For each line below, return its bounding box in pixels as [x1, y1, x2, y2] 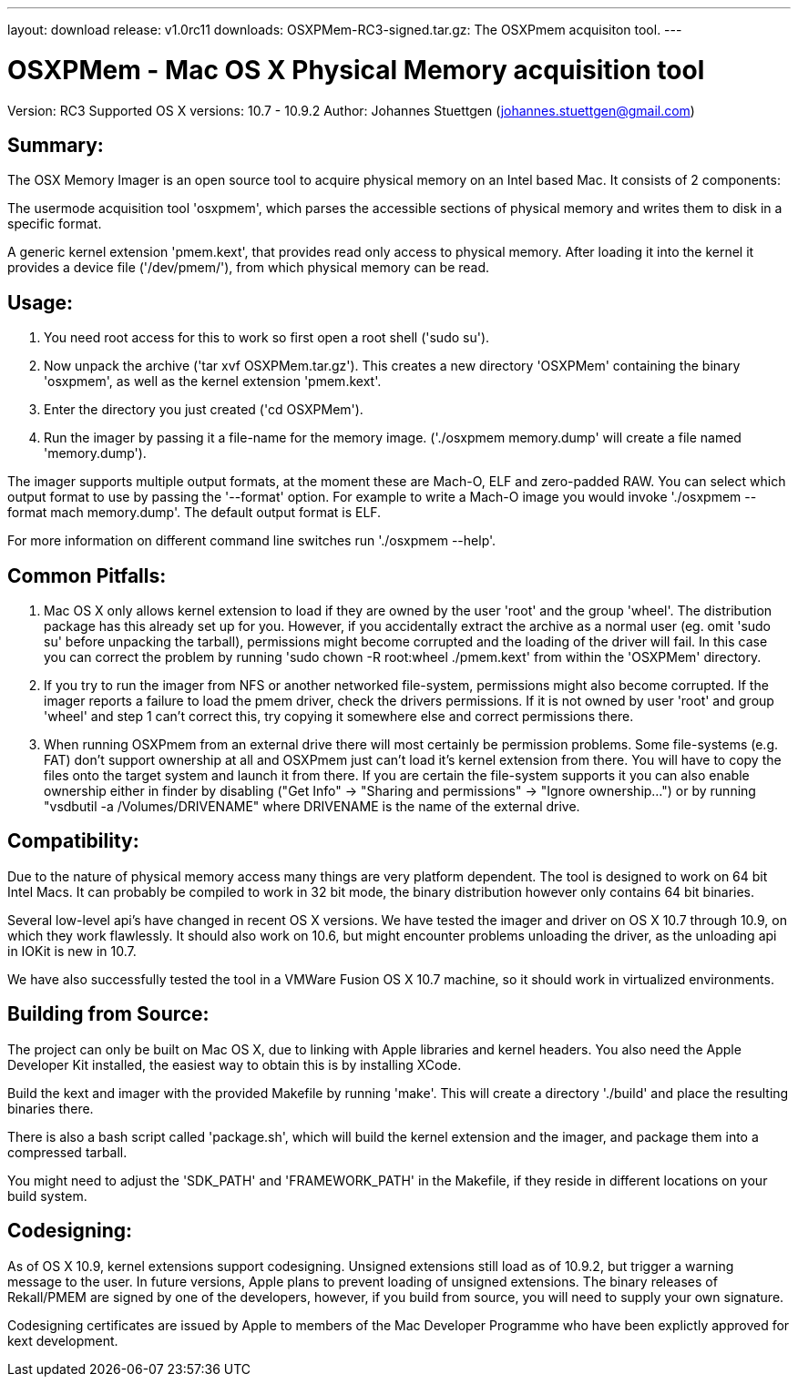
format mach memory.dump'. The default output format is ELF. [7, 504, 382, 521]
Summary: [7, 133, 104, 157]
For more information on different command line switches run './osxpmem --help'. [7, 533, 496, 549]
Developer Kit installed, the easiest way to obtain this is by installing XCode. [7, 1056, 462, 1073]
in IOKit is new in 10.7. [7, 942, 137, 959]
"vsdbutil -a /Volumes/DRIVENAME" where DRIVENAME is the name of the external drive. [44, 799, 580, 815]
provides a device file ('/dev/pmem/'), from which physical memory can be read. [7, 259, 490, 276]
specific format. [7, 216, 102, 232]
